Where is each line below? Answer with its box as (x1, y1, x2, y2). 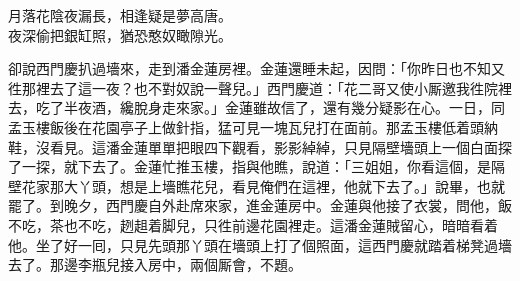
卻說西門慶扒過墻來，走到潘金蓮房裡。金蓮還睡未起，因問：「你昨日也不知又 (8, 58, 505, 79)
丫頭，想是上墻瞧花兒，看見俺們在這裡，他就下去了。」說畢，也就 (77, 175, 505, 196)
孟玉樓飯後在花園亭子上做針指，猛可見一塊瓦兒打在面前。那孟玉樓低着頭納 (8, 116, 498, 137)
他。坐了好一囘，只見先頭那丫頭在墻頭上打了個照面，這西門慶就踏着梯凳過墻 (8, 234, 512, 255)
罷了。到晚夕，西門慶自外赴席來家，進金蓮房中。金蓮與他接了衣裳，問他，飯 (8, 195, 512, 216)
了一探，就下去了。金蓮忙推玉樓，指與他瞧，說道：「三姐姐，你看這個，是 (8, 156, 491, 177)
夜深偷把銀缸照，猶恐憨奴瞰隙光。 (8, 24, 232, 45)
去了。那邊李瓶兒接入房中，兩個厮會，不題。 (8, 254, 302, 275)
